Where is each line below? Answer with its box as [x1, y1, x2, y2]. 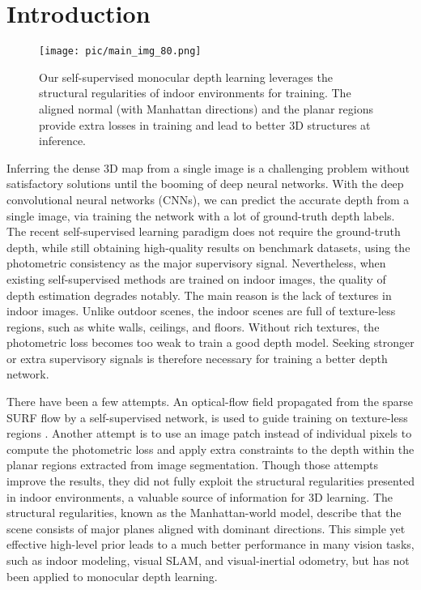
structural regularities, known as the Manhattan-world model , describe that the [6, 504, 402, 521]
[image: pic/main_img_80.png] [39, 45, 202, 58]
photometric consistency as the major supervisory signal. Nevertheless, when [6, 254, 386, 271]
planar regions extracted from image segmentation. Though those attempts [6, 456, 378, 473]
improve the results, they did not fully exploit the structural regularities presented [6, 472, 415, 490]
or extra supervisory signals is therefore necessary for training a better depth [6, 349, 388, 366]
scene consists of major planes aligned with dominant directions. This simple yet [6, 519, 406, 537]
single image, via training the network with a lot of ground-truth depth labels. [6, 207, 395, 224]
